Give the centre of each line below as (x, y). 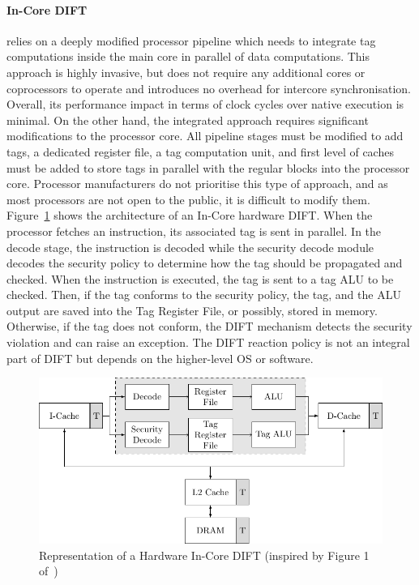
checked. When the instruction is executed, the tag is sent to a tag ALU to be (200, 278)
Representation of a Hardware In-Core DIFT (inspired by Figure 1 (204, 555)
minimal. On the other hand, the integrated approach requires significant (188, 120)
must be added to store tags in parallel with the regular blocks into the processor (208, 167)
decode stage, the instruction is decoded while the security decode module (190, 247)
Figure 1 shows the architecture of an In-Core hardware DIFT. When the (190, 215)
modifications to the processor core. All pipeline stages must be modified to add (205, 136)
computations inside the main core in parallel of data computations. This (188, 56)
